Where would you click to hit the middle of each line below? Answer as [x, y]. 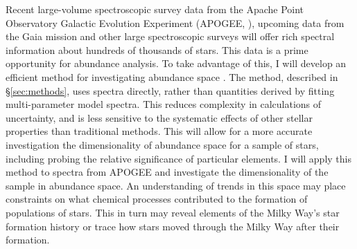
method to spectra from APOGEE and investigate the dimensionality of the [167, 172]
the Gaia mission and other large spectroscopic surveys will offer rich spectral [170, 36]
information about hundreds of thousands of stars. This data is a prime [157, 49]
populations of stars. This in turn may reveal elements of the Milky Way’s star [173, 212]
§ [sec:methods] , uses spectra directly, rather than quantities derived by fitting [170, 90]
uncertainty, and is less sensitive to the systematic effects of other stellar [159, 117]
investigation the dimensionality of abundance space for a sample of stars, [162, 144]
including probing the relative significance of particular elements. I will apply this [178, 158]
